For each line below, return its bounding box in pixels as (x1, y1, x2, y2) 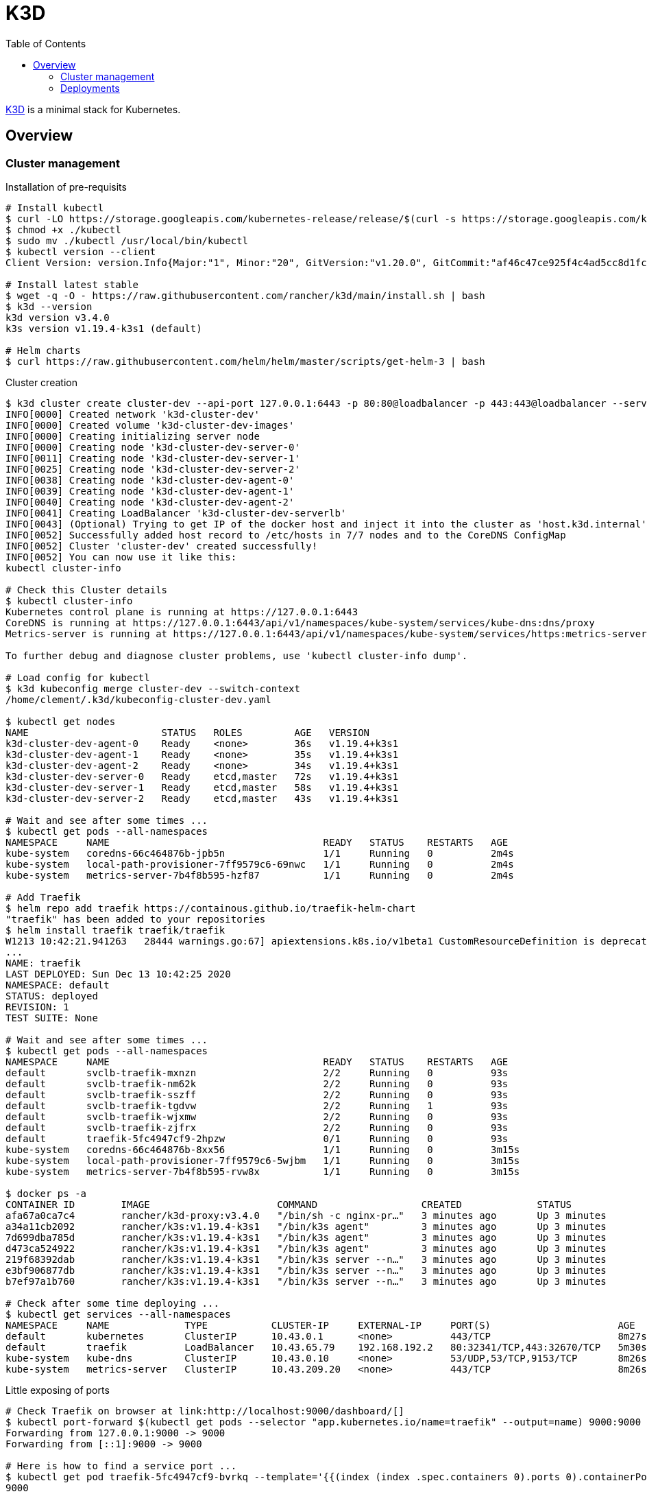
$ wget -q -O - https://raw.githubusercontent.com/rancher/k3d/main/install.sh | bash (5, 289, 485, 301)
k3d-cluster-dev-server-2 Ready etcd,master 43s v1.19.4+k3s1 (5, 792, 399, 804)
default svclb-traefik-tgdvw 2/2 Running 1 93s (5, 1100, 509, 1111)
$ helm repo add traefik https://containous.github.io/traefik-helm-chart (5, 902, 416, 914)
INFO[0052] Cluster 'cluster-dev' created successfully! (5, 540, 318, 552)
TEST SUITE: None (5, 1012, 98, 1023)
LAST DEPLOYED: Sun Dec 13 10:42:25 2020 (5, 968, 231, 980)
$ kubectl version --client (5, 246, 156, 257)
